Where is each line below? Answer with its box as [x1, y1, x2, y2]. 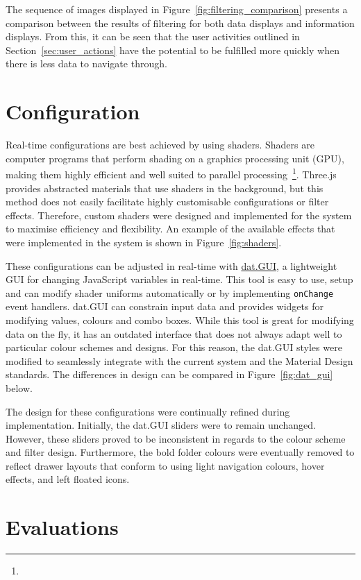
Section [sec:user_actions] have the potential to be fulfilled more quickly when [6, 42, 339, 57]
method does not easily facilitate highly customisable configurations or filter [6, 194, 329, 209]
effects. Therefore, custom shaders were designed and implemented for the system [6, 207, 352, 222]
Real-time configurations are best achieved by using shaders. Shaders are [6, 137, 314, 152]
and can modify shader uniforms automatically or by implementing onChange [6, 285, 334, 300]
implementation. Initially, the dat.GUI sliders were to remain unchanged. [6, 418, 316, 432]
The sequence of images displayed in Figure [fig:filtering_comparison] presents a [6, 2, 348, 16]
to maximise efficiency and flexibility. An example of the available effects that [6, 221, 335, 236]
